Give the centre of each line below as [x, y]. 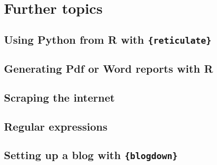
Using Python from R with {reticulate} [108, 39]
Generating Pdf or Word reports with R [108, 69]
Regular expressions [56, 126]
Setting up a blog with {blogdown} [91, 155]
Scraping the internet [60, 97]
